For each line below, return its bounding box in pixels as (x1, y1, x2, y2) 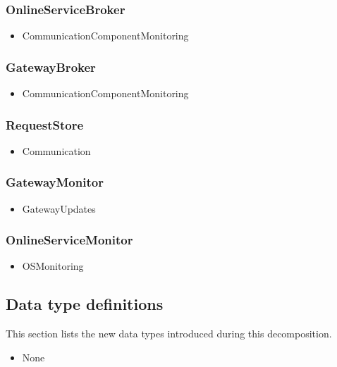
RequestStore (6, 116, 84, 133)
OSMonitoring (22, 259, 84, 273)
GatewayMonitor (6, 173, 104, 191)
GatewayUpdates (22, 201, 96, 216)
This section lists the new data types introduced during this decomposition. (6, 326, 332, 341)
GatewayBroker (6, 58, 96, 75)
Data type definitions (6, 293, 164, 315)
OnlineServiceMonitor (6, 231, 133, 249)
